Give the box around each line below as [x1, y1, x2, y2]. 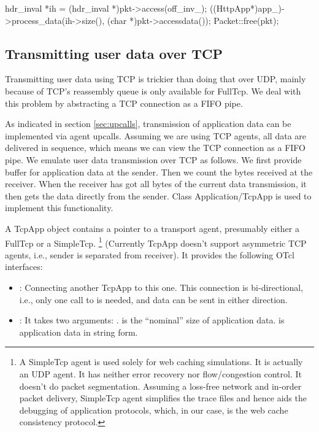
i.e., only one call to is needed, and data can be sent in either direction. [19, 293, 288, 306]
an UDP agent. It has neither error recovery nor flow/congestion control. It [19, 367, 302, 380]
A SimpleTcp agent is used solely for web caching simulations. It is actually [19, 355, 303, 368]
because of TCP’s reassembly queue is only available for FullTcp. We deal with [5, 84, 301, 97]
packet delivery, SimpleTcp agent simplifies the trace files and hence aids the [19, 391, 307, 404]
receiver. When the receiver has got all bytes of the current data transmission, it [5, 177, 307, 190]
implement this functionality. [5, 201, 113, 214]
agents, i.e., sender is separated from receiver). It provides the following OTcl [5, 248, 294, 261]
